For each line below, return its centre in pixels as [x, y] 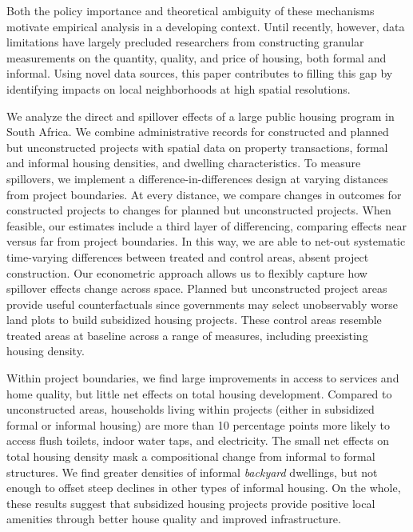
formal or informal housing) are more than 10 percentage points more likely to [198, 424]
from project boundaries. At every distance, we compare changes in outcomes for [204, 194]
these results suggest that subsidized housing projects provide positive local [191, 503]
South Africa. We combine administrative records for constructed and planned [198, 132]
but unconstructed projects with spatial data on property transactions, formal [197, 147]
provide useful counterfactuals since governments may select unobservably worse [202, 304]
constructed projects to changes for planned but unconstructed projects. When [199, 210]
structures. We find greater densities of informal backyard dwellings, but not [192, 472]
